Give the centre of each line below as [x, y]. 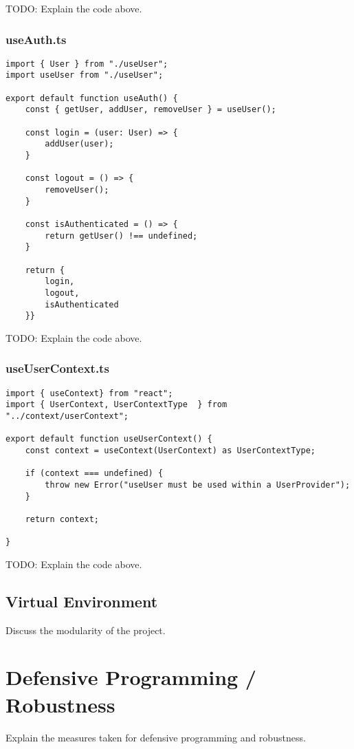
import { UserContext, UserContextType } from [117, 405]
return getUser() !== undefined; [121, 236]
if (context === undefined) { [94, 474]
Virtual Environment [82, 601]
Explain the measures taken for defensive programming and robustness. [156, 737]
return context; [62, 519]
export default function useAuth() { [92, 98]
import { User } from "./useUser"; [87, 64]
